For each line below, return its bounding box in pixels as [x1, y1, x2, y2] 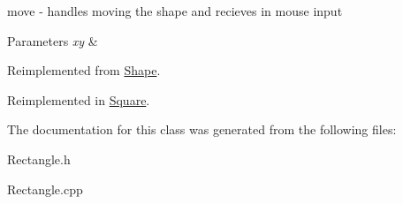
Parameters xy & [7, 31, 98, 49]
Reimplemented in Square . [7, 90, 150, 109]
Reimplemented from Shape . [7, 61, 161, 79]
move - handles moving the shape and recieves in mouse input [7, 2, 343, 19]
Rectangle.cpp [7, 179, 83, 198]
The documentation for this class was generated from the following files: [7, 120, 397, 139]
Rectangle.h [7, 149, 71, 168]
